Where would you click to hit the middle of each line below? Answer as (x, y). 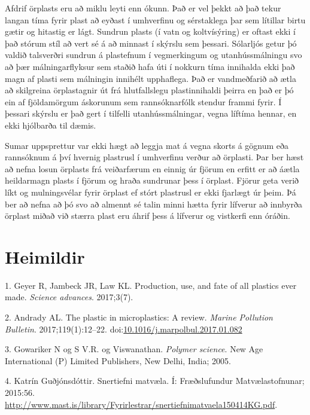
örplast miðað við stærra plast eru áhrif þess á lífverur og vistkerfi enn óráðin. (148, 216)
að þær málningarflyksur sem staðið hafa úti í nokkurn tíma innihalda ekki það (150, 66)
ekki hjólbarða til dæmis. (51, 125)
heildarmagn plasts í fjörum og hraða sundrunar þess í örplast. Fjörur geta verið (152, 180)
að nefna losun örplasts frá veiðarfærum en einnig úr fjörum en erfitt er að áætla (152, 168)
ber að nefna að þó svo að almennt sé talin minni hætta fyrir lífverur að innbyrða (154, 204)
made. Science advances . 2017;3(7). (69, 297)
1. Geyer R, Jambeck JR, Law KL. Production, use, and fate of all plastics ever (151, 285)
